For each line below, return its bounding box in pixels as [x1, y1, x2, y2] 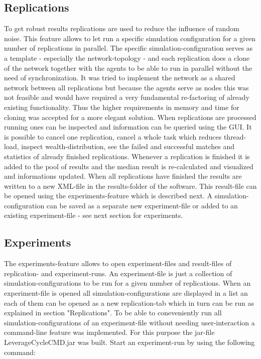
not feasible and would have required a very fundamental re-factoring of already [4, 92, 249, 102]
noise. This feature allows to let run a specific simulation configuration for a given [4, 33, 256, 43]
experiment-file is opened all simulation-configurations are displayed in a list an [4, 288, 248, 298]
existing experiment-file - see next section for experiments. [4, 210, 183, 220]
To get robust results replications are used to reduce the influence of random [4, 23, 239, 34]
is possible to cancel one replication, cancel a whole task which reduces [4, 131, 222, 142]
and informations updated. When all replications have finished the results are [4, 171, 242, 181]
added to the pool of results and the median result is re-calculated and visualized [4, 161, 253, 171]
